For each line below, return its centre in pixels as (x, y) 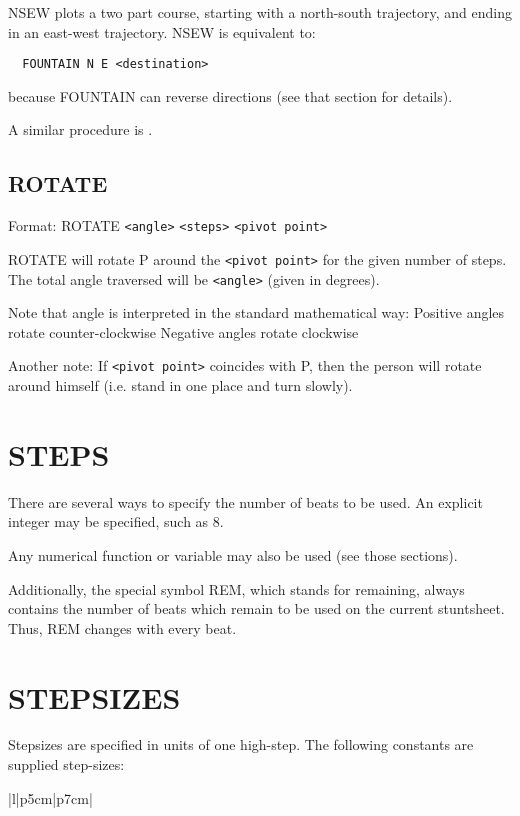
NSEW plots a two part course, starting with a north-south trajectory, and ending (260, 12)
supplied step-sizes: (66, 764)
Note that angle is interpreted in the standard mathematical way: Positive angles (256, 312)
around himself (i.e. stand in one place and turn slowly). (180, 385)
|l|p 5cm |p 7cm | (50, 797)
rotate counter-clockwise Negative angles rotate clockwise (183, 331)
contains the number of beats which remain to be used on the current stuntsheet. (256, 608)
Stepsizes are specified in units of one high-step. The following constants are (241, 744)
